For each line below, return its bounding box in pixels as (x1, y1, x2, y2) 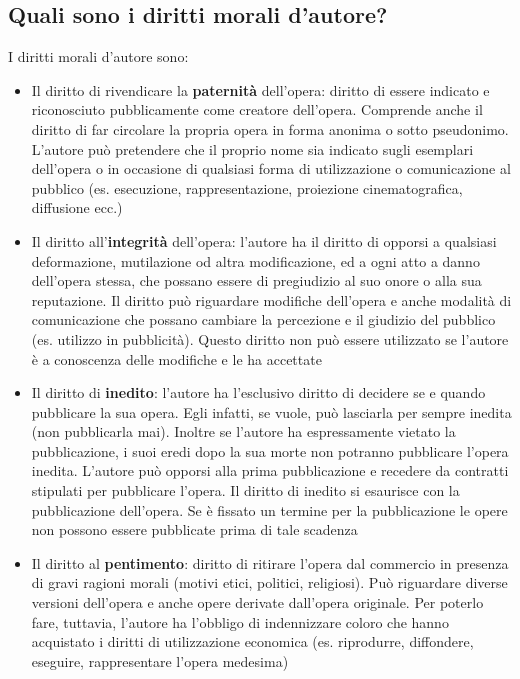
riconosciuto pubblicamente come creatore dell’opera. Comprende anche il (31, 99, 483, 120)
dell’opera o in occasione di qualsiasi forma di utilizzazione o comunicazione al (31, 158, 511, 179)
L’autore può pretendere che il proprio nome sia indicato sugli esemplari (31, 138, 474, 159)
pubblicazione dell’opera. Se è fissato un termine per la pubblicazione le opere (31, 499, 508, 520)
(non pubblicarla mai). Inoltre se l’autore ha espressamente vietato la (31, 421, 456, 442)
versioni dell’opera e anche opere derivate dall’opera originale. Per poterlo (31, 592, 484, 613)
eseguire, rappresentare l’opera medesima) (31, 650, 289, 671)
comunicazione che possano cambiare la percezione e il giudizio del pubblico (31, 309, 496, 330)
